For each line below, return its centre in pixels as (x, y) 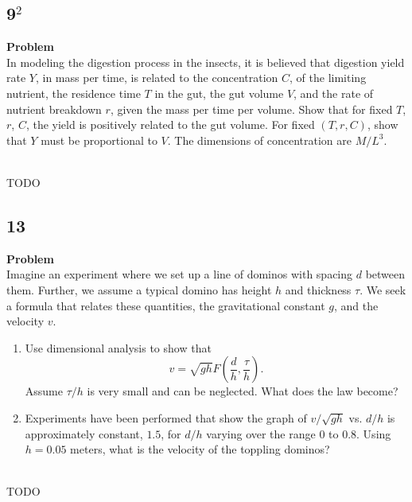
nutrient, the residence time (74, 93)
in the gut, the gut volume (219, 93)
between (385, 274)
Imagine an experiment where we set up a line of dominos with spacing (180, 274)
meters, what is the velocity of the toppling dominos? (200, 449)
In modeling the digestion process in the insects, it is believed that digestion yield (206, 62)
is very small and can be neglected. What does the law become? (243, 391)
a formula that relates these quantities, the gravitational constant (166, 305)
